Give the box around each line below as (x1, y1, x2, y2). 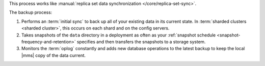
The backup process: (9, 10, 53, 16)
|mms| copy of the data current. (21, 52, 86, 58)
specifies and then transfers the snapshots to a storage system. (77, 39, 206, 45)
